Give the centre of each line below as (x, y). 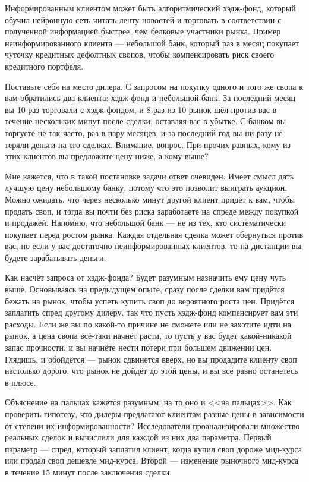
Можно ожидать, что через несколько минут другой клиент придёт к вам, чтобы (150, 199)
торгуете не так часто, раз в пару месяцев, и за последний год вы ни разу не (144, 132)
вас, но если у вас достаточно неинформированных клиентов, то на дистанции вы (153, 246)
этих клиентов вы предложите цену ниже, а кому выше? (107, 156)
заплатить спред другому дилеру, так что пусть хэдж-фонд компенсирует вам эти (152, 312)
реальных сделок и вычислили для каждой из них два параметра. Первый (138, 437)
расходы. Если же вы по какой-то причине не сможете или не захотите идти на (148, 324)
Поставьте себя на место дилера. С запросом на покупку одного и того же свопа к (154, 86)
